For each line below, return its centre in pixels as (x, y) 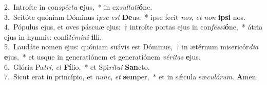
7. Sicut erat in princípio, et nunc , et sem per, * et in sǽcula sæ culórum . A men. (131, 77)
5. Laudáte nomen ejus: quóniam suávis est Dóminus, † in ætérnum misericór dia (131, 47)
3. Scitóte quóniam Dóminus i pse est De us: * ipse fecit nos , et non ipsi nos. (125, 17)
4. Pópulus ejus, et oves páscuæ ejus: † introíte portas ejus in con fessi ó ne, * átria (133, 27)
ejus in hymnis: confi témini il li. (53, 36)
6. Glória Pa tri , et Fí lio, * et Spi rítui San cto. (77, 66)
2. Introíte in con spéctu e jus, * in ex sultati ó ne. (78, 7)
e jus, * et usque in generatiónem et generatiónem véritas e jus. (102, 56)
